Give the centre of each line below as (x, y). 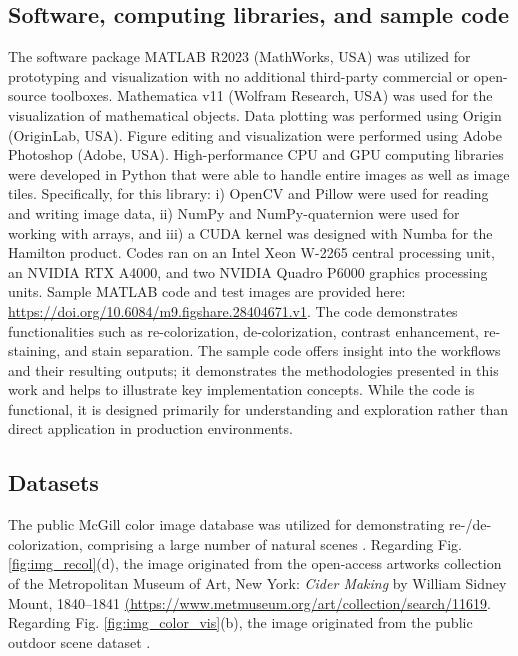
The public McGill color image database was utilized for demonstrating (226, 524)
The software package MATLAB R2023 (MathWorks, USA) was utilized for (239, 56)
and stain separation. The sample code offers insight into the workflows (282, 350)
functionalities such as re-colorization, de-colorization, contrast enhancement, (244, 330)
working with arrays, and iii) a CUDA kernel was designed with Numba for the (250, 232)
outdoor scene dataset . (79, 641)
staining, (34, 350)
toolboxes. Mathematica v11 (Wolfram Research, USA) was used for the (271, 95)
